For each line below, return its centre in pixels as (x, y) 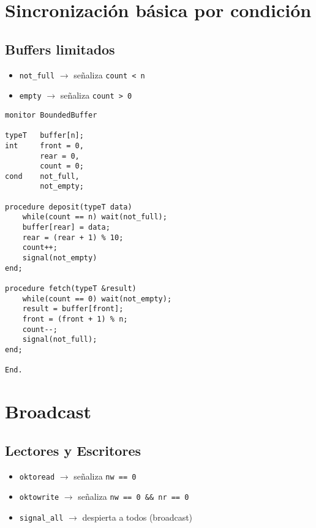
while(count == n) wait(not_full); (95, 217)
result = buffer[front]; (73, 309)
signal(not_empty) (60, 258)
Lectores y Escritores (73, 450)
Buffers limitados (60, 49)
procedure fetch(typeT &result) (71, 289)
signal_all (41, 518)
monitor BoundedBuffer (51, 115)
